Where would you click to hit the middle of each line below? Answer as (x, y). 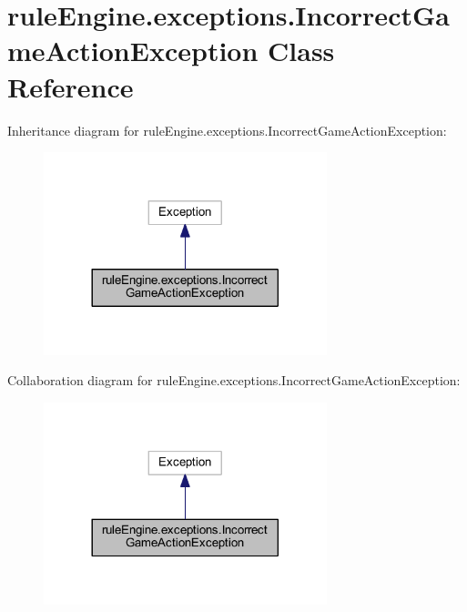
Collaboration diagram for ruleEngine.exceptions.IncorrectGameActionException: (234, 380)
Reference (71, 86)
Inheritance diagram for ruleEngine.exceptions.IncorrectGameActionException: (227, 130)
